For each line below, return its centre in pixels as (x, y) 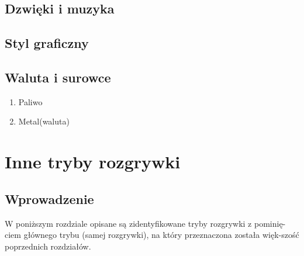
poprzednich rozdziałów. (48, 246)
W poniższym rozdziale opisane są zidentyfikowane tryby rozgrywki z (128, 223)
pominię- (270, 223)
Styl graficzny (47, 43)
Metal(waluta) (44, 121)
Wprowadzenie (49, 198)
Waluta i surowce (58, 77)
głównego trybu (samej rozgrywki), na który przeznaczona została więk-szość (161, 235)
